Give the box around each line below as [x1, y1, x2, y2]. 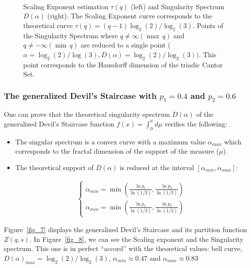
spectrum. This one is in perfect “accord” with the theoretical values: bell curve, [4, 243, 242, 253]
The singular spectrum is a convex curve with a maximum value [15, 136, 206, 146]
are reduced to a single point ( [80, 40, 171, 50]
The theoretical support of [15, 162, 94, 172]
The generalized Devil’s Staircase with [4, 89, 157, 101]
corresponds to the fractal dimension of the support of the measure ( [15, 146, 219, 156]
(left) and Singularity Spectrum [130, 1, 224, 11]
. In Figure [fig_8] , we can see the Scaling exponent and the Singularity [30, 234, 244, 244]
